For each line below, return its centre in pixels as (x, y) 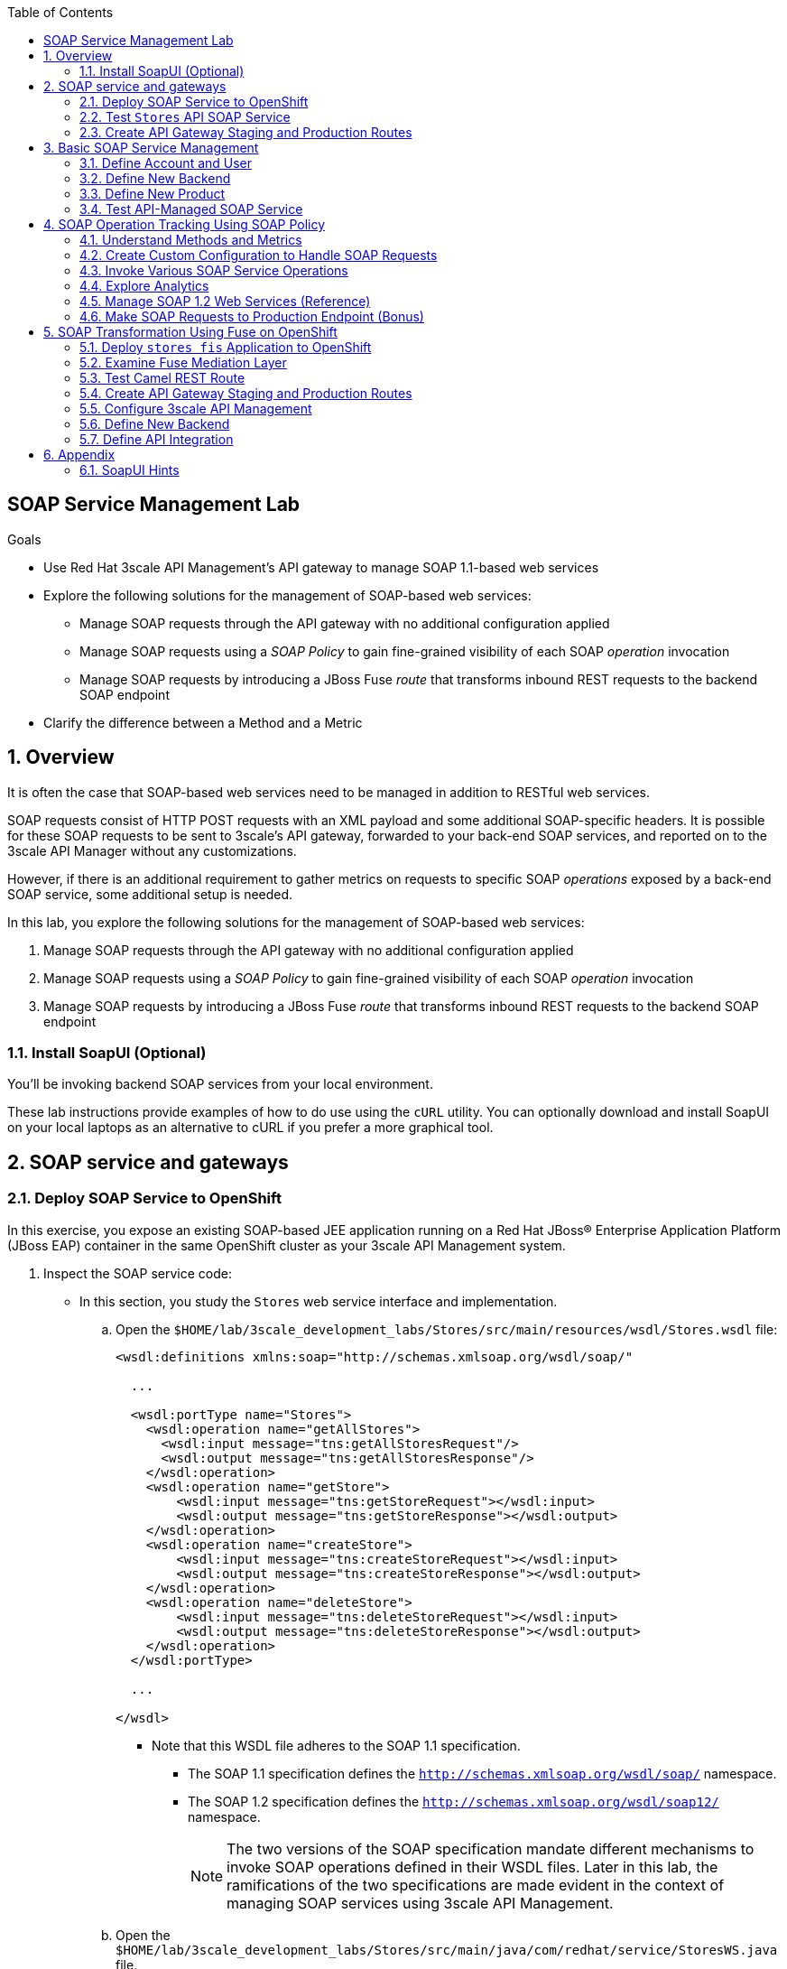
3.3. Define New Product (153, 194)
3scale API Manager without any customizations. (152, 850)
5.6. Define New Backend (155, 424)
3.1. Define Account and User (166, 163)
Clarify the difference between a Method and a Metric (203, 722)
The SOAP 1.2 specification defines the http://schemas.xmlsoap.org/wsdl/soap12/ (454, 1801)
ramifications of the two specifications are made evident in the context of (476, 1885)
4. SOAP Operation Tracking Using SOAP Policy (185, 224)
